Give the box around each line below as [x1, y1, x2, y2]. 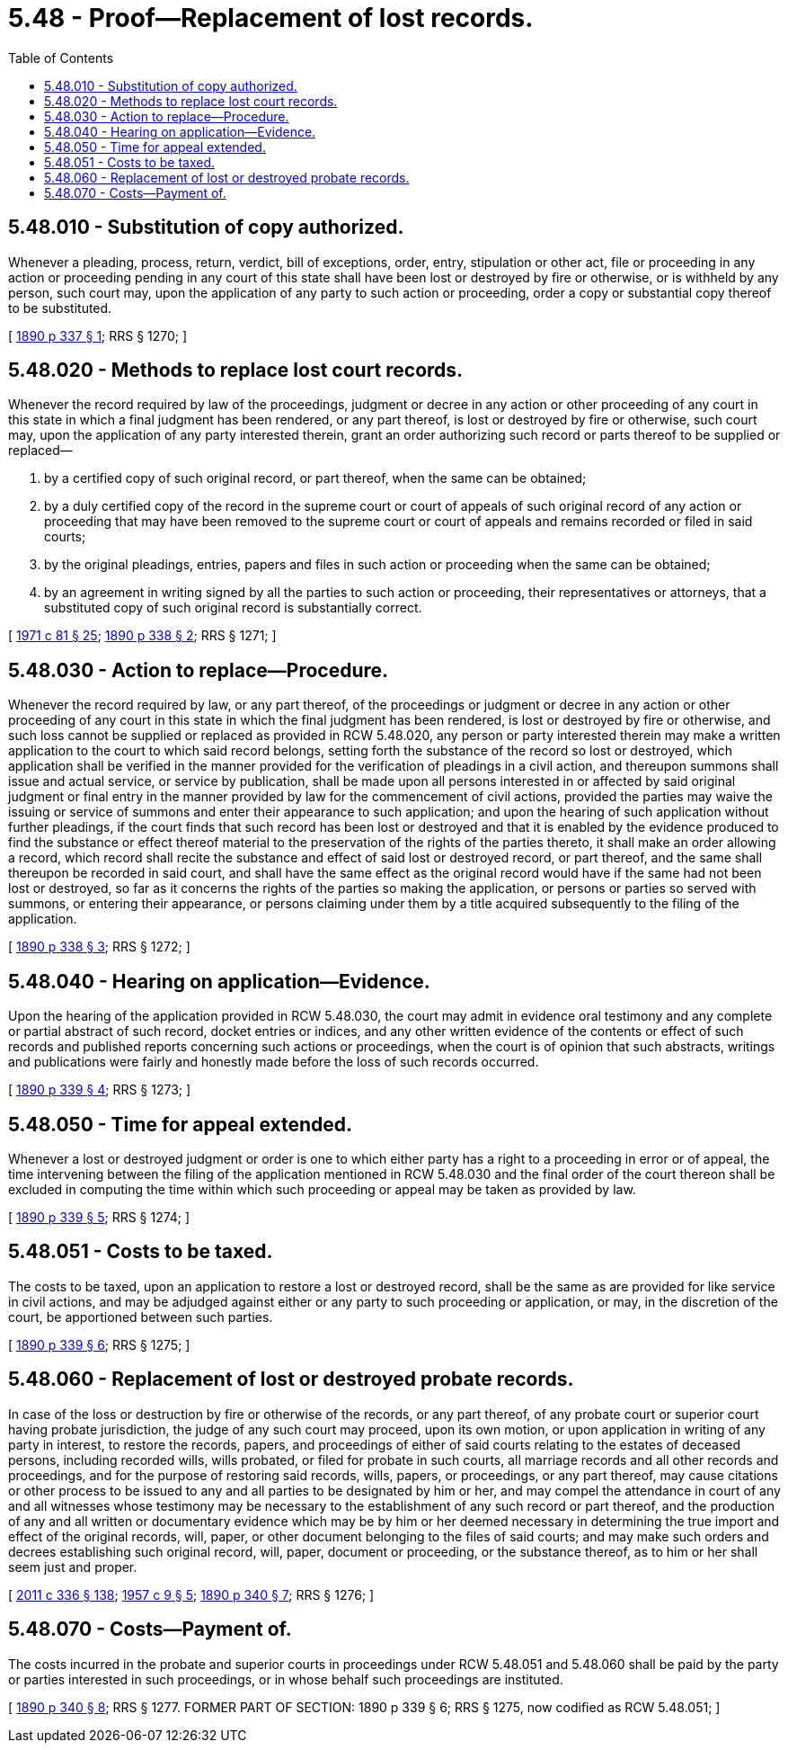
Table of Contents [8, 49, 114, 66]
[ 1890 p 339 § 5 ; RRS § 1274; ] [8, 1209, 190, 1225]
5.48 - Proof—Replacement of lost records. [8, 3, 534, 33]
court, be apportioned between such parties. [8, 1308, 273, 1325]
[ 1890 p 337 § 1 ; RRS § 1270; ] [8, 327, 188, 344]
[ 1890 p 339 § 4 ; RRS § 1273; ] [8, 1082, 191, 1098]
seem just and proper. [8, 1558, 137, 1575]
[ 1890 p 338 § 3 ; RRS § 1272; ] [8, 939, 190, 955]
